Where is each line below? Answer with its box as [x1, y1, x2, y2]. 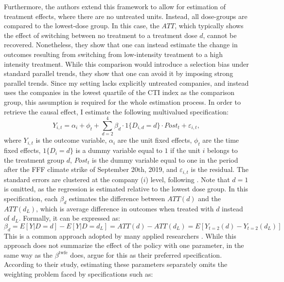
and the [198, 193, 221, 203]
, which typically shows [175, 20, 244, 31]
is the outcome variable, [35, 135, 107, 145]
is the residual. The [191, 164, 248, 174]
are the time [202, 135, 239, 145]
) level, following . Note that [145, 174, 230, 184]
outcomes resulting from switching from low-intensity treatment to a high [4, 49, 223, 59]
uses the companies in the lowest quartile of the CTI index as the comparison [4, 87, 235, 97]
